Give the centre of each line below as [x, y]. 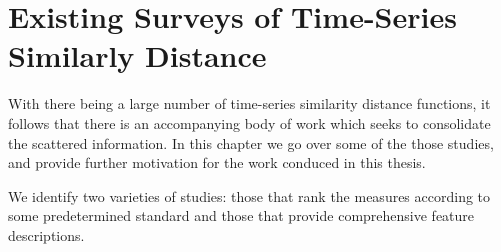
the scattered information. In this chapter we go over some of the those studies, [251, 142]
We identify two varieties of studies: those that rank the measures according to [249, 195]
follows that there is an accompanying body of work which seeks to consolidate [249, 122]
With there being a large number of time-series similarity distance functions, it [249, 103]
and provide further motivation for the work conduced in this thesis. [217, 162]
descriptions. [46, 234]
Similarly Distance [137, 55]
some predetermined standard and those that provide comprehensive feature [241, 215]
